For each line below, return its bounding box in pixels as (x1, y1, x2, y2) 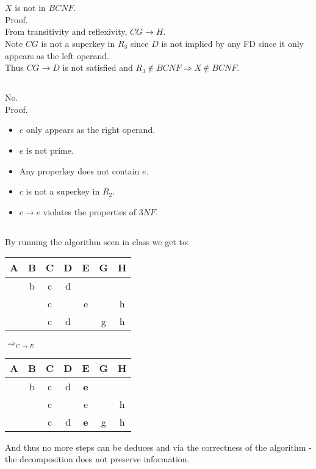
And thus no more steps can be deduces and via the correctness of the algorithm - (5, 440, 312, 453)
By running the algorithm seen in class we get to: (5, 235, 189, 248)
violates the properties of (43, 205, 137, 218)
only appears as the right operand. (26, 123, 156, 136)
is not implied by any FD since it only (161, 37, 304, 49)
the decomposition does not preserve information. (5, 453, 190, 465)
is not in (15, 1, 46, 14)
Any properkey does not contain (19, 164, 140, 177)
